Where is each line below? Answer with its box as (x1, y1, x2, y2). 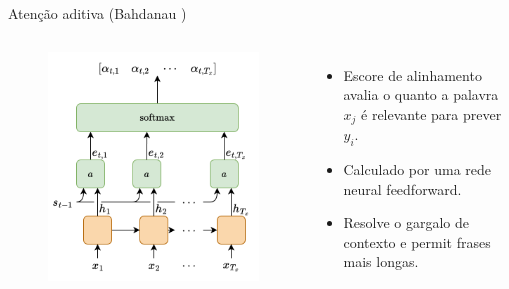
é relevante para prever (361, 103, 502, 124)
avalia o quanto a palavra (343, 84, 499, 105)
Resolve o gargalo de (343, 212, 470, 233)
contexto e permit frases (343, 231, 491, 252)
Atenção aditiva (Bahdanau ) (8, 3, 187, 23)
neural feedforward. (343, 178, 462, 199)
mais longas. (343, 251, 419, 272)
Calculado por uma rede (343, 159, 491, 180)
